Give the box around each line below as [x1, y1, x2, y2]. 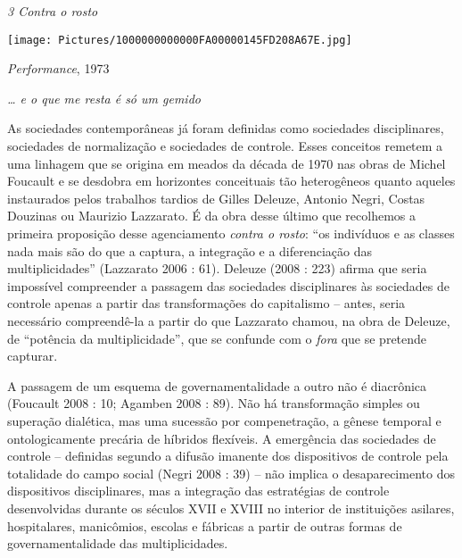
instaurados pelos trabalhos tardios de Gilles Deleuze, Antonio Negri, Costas [7, 188, 425, 207]
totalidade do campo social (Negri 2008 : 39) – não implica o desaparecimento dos [7, 463, 455, 482]
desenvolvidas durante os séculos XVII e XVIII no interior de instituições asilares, [7, 498, 455, 517]
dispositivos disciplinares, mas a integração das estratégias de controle [7, 481, 390, 500]
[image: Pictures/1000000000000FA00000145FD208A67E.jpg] [7, 33, 352, 46]
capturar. [7, 346, 58, 365]
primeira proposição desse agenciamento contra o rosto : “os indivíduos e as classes [7, 224, 455, 242]
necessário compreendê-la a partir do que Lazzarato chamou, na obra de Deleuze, [7, 311, 450, 329]
